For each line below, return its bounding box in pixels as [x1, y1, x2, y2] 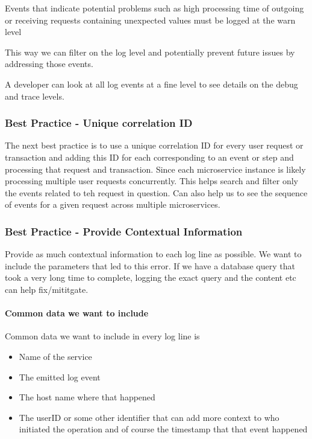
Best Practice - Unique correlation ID [5, 115, 193, 130]
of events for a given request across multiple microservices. [5, 198, 220, 211]
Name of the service [19, 350, 92, 362]
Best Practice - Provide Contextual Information [5, 223, 243, 239]
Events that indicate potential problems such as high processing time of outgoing [5, 2, 304, 14]
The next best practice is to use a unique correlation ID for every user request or [5, 139, 304, 152]
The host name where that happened [19, 391, 155, 403]
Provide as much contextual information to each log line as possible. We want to [5, 248, 302, 260]
